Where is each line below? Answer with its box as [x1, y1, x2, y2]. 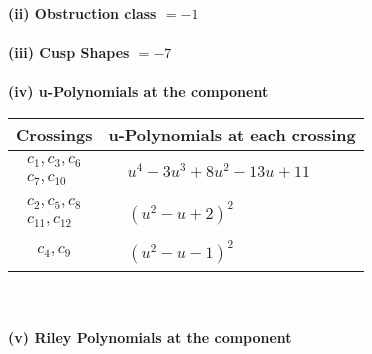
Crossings [16, 122, 93, 146]
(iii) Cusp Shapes [8, 42, 130, 63]
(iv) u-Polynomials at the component [8, 81, 269, 102]
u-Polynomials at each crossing [108, 122, 356, 146]
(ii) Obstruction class [8, 3, 157, 23]
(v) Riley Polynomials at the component [8, 326, 292, 347]
